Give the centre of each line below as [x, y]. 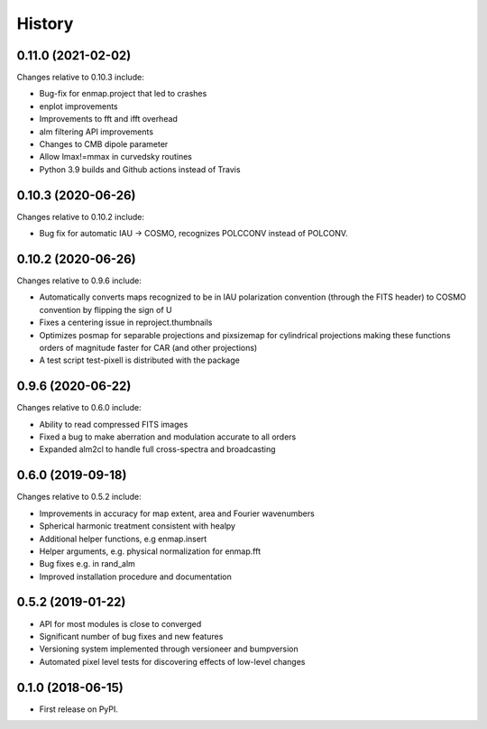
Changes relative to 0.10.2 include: [80, 217]
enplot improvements [78, 106]
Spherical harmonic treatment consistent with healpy [138, 526]
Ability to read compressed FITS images [114, 424]
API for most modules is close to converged [120, 623]
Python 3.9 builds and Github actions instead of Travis [140, 169]
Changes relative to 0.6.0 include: [79, 408]
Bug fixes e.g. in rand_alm [87, 564]
